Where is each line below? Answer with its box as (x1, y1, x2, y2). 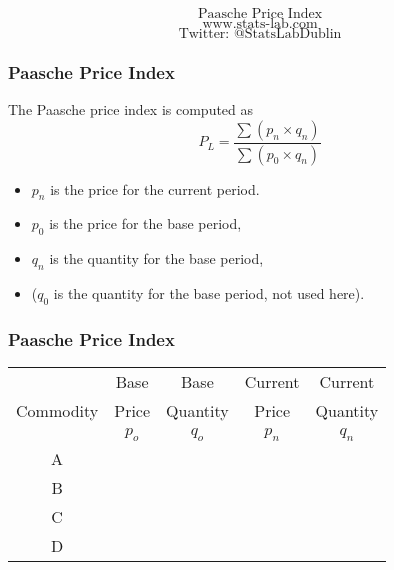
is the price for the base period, (49, 213, 242, 234)
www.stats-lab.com (202, 17, 318, 31)
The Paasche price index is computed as (8, 99, 254, 120)
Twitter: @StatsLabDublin (178, 27, 342, 41)
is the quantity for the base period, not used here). (53, 283, 365, 304)
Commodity (16, 399, 99, 423)
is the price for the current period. (50, 178, 260, 199)
